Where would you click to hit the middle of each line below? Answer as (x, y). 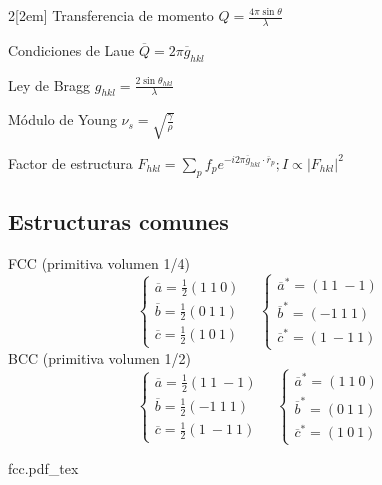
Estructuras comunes (118, 221)
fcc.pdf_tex (43, 467)
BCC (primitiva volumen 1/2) (100, 358)
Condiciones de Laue (71, 49)
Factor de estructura (70, 162)
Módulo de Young (62, 119)
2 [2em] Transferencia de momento (111, 15)
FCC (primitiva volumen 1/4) (99, 262)
